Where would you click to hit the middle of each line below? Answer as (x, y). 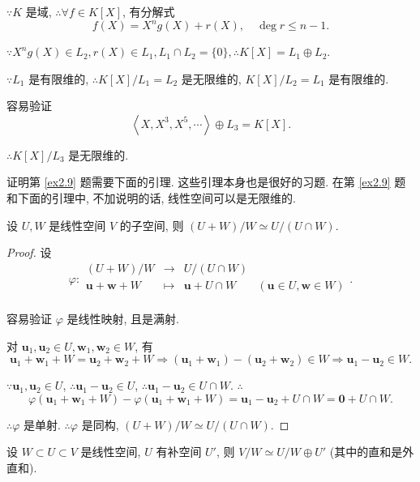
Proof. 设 (29, 252)
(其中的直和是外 (372, 452)
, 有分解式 (149, 11)
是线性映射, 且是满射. (123, 318)
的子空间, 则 (152, 225)
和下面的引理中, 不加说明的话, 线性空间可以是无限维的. (151, 198)
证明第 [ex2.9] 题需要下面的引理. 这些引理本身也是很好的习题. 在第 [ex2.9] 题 (206, 182)
